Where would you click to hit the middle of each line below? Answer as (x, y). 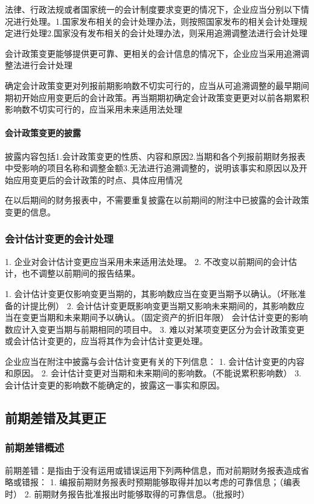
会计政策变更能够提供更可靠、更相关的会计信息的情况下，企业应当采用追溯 (153, 53)
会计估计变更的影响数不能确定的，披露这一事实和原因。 (115, 385)
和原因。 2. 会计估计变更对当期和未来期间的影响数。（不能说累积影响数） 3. (153, 373)
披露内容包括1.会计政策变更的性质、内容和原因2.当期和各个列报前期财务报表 (155, 156)
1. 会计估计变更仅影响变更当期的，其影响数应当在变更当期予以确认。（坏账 (151, 293)
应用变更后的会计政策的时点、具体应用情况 (98, 179)
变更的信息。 (30, 211)
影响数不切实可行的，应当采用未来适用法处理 (94, 109)
